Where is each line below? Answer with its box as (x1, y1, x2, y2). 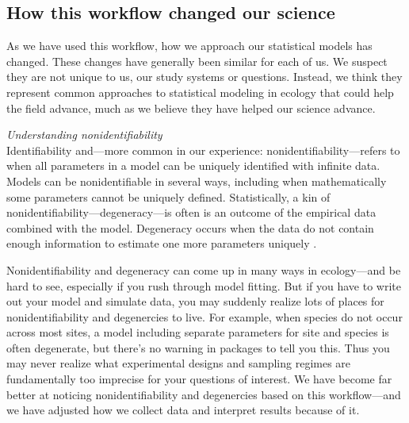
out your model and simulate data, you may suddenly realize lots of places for (6, 293, 384, 310)
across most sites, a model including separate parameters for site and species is (6, 324, 389, 340)
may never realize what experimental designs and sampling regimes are (6, 355, 351, 371)
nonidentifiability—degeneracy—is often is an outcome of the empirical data (6, 204, 377, 221)
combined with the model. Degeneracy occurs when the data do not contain (6, 219, 374, 236)
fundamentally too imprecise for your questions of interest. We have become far (6, 371, 392, 387)
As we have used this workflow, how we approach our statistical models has (6, 37, 373, 54)
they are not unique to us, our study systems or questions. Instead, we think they (6, 68, 403, 85)
